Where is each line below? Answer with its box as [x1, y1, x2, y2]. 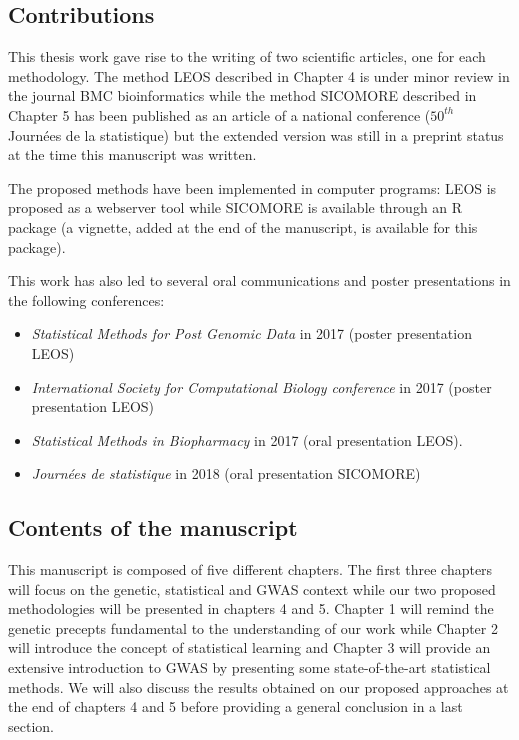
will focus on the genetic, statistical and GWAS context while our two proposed [8, 578, 496, 599]
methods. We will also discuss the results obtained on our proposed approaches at [8, 676, 509, 697]
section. [8, 715, 54, 736]
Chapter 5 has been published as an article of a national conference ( [8, 104, 431, 125]
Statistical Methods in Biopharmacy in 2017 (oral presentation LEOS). [31, 429, 463, 450]
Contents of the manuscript [8, 512, 298, 543]
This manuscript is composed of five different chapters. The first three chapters [8, 559, 493, 580]
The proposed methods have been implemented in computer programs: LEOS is [8, 177, 497, 198]
